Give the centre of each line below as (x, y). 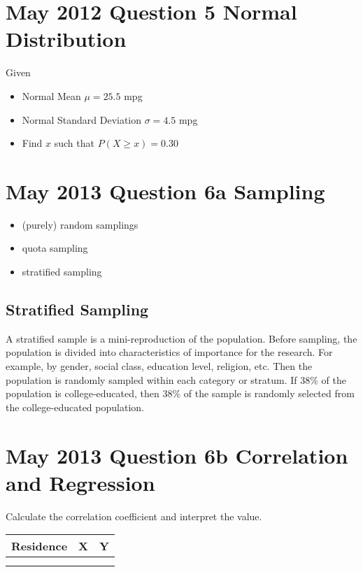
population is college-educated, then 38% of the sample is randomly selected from (180, 393)
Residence (40, 546)
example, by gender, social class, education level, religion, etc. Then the (159, 365)
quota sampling (55, 248)
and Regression (80, 482)
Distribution (66, 39)
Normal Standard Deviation (82, 119)
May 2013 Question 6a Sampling (165, 191)
